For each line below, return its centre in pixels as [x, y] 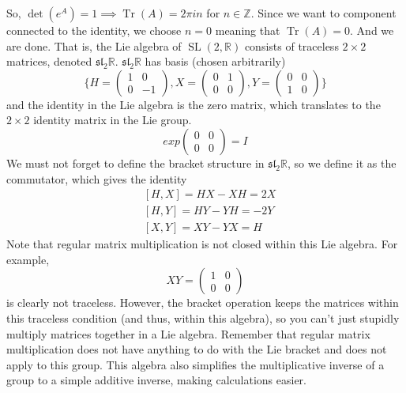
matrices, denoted [49, 61]
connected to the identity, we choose [94, 30]
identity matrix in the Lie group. [113, 120]
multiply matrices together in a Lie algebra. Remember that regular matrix [188, 333]
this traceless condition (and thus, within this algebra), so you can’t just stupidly [203, 318]
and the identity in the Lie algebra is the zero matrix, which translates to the [194, 104]
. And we [372, 30]
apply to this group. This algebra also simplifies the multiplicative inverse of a [195, 364]
